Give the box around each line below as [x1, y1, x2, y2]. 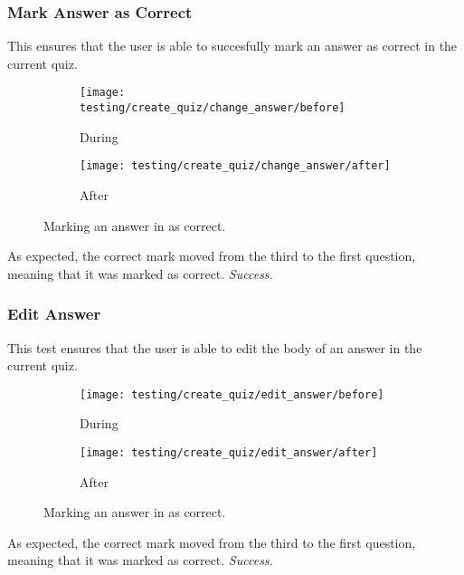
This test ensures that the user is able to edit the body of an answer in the [7, 338, 422, 357]
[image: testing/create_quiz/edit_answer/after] [80, 446, 378, 459]
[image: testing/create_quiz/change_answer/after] [80, 159, 391, 173]
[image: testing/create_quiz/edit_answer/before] [80, 388, 384, 401]
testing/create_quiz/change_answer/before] [80, 101, 346, 115]
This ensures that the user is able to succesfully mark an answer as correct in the [7, 36, 458, 55]
